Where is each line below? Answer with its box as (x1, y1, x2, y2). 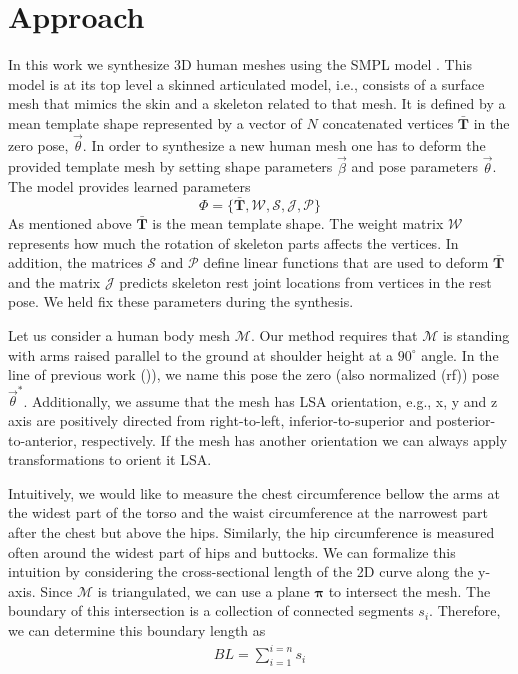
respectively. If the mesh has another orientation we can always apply (81, 429, 508, 450)
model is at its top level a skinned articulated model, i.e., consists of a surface (8, 73, 485, 94)
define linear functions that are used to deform (203, 252, 489, 273)
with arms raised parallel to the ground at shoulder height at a (8, 344, 394, 365)
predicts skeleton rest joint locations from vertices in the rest (119, 271, 492, 292)
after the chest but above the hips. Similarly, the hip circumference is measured (8, 521, 495, 542)
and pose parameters (351, 156, 479, 177)
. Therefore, (429, 600, 501, 621)
